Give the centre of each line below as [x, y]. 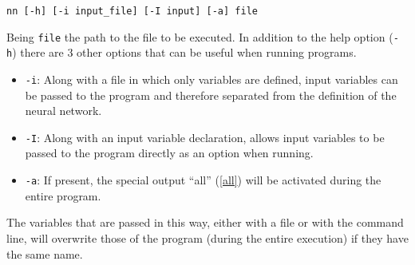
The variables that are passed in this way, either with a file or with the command [205, 222]
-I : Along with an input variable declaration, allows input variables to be [205, 137]
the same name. [45, 253]
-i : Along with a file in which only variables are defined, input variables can [211, 79]
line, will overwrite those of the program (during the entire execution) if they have [207, 237]
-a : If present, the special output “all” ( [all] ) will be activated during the [203, 180]
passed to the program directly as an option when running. [169, 153]
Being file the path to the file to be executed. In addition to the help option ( [200, 36]
